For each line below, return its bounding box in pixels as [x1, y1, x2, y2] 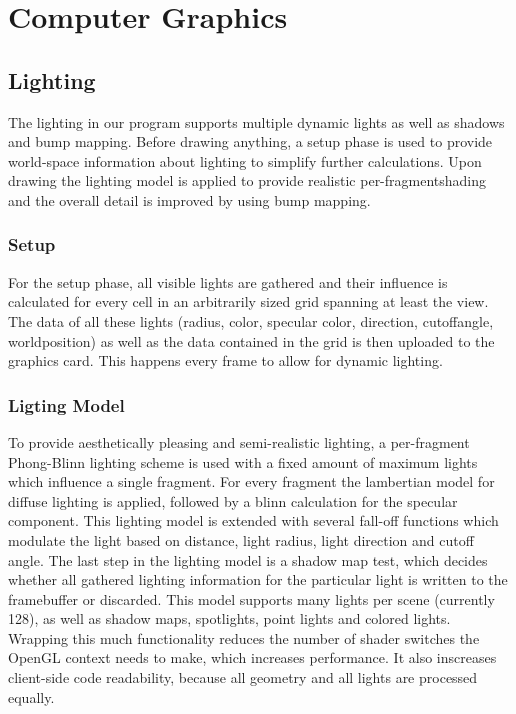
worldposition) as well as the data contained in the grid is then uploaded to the [8, 330, 495, 351]
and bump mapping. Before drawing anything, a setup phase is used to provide [8, 131, 493, 152]
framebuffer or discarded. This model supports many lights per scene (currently [8, 588, 495, 609]
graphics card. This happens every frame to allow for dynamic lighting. [8, 350, 443, 371]
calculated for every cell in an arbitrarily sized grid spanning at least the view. [8, 291, 489, 312]
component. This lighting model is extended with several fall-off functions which [8, 510, 499, 531]
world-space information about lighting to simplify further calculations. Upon [8, 150, 482, 171]
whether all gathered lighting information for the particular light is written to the [8, 569, 508, 590]
